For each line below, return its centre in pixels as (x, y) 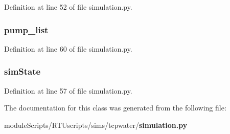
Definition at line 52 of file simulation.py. (68, 7)
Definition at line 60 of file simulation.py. (68, 48)
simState (22, 71)
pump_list (26, 29)
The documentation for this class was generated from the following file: (115, 108)
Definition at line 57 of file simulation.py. (68, 90)
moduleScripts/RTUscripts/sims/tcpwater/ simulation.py (96, 125)
